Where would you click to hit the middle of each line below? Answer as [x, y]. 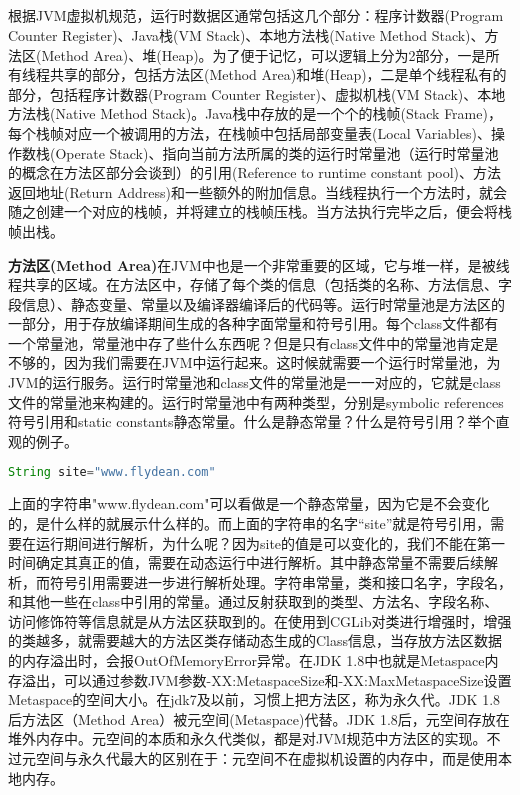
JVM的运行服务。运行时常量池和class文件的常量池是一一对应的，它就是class [254, 382]
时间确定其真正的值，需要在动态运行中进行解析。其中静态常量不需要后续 [246, 562]
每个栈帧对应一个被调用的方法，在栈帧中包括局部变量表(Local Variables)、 [249, 132]
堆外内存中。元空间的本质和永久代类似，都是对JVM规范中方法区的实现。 [247, 738]
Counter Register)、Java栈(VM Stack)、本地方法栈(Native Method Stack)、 [246, 34]
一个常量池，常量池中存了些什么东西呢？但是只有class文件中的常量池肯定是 [253, 342]
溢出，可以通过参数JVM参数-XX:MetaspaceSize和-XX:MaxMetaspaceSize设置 [266, 679]
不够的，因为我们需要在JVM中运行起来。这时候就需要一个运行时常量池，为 [254, 362]
